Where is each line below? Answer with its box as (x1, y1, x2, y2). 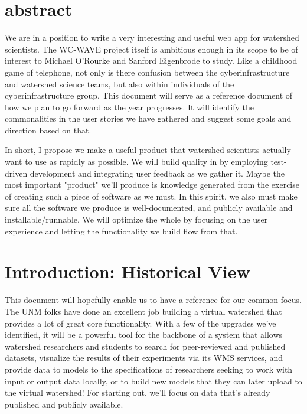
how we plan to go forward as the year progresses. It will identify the (5, 100, 254, 113)
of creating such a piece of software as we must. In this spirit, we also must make (5, 190, 298, 202)
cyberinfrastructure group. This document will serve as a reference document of (5, 89, 293, 102)
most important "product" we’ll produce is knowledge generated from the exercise (5, 178, 299, 191)
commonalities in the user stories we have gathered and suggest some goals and (5, 112, 292, 125)
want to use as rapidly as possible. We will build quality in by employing (5, 155, 268, 168)
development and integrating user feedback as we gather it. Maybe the (30, 167, 285, 179)
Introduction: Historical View (5, 259, 250, 283)
